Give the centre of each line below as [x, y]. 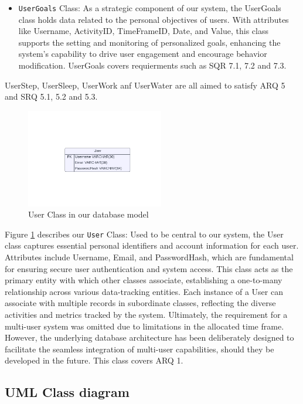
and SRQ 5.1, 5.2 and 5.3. [51, 96]
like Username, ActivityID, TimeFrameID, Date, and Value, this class [143, 31]
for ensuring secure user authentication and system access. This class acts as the [149, 268]
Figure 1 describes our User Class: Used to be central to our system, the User [144, 234]
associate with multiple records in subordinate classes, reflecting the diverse [140, 303]
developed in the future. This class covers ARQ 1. [94, 360]
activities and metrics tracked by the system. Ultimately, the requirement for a [146, 314]
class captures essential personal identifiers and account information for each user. [152, 245]
